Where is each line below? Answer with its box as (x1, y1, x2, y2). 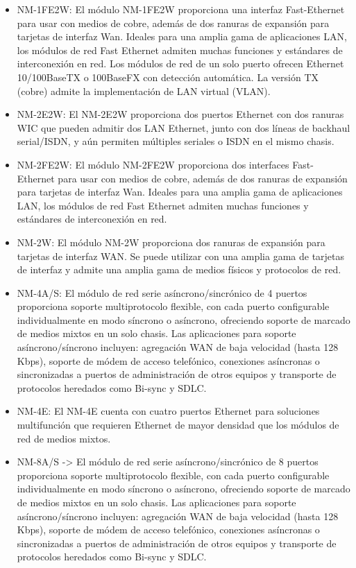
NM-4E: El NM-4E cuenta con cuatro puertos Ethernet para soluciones (17, 404, 320, 418)
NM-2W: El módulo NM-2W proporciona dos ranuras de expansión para (17, 234, 325, 249)
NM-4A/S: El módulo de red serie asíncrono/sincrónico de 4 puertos (17, 285, 307, 300)
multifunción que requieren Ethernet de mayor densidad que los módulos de (17, 418, 339, 432)
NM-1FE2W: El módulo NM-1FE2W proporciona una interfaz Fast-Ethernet (17, 2, 345, 16)
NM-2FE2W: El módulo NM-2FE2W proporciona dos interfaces (17, 157, 289, 171)
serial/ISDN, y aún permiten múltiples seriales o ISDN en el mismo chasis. (17, 134, 334, 148)
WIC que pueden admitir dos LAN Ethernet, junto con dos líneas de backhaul (17, 120, 350, 135)
